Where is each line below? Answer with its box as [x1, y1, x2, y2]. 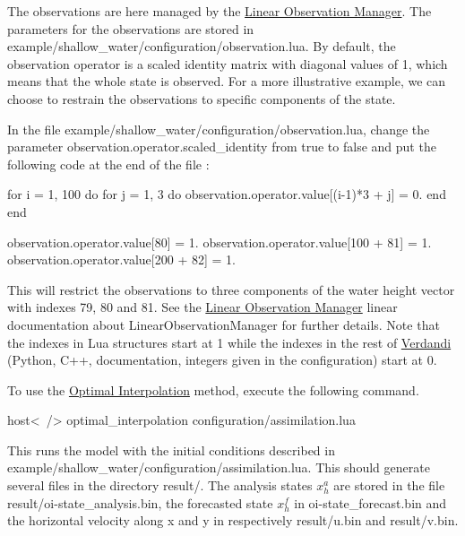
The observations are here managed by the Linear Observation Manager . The [7, 2, 432, 20]
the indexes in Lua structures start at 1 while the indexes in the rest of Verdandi [7, 333, 452, 351]
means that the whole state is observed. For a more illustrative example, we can [7, 72, 446, 91]
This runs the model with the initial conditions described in [7, 440, 335, 459]
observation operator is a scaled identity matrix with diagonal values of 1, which [7, 54, 448, 73]
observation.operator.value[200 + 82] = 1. [7, 250, 236, 269]
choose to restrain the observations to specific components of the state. [7, 89, 396, 108]
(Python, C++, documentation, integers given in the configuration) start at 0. [7, 350, 437, 369]
